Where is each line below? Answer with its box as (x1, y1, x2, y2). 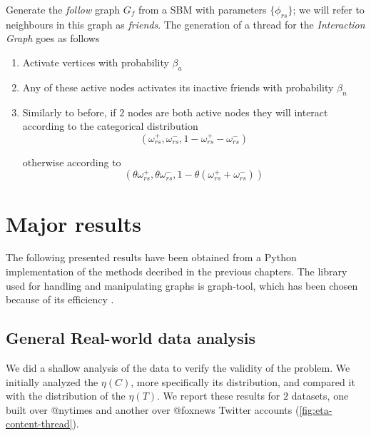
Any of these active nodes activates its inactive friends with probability (22, 79, 334, 94)
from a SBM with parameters (138, 2, 267, 16)
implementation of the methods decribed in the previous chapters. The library (6, 264, 347, 279)
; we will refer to (293, 2, 365, 16)
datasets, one (291, 388, 349, 403)
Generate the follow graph (6, 2, 121, 16)
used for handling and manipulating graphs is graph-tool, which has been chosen (6, 278, 358, 293)
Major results (6, 208, 141, 238)
